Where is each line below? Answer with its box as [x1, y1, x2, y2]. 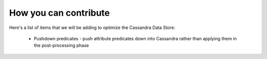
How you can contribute [9, 7, 110, 18]
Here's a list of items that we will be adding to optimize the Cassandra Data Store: [9, 25, 176, 30]
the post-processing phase [34, 42, 89, 49]
